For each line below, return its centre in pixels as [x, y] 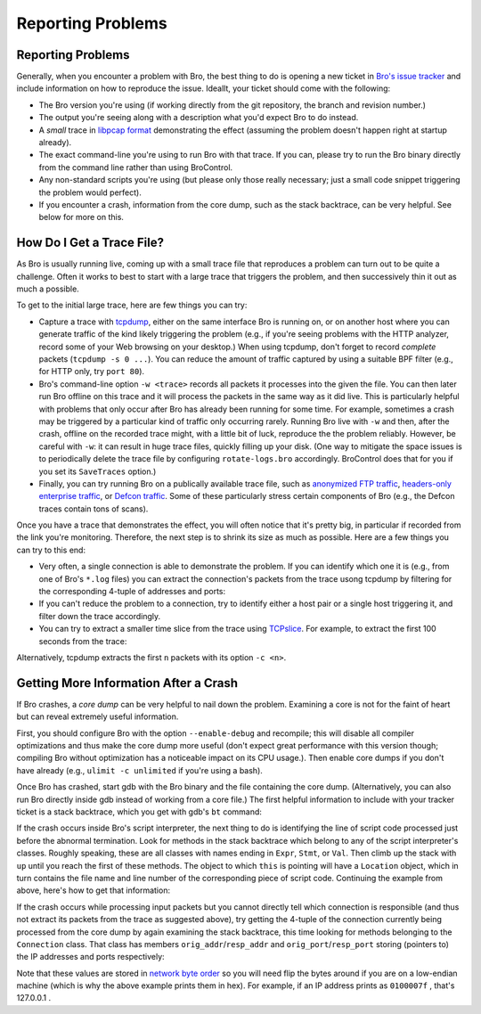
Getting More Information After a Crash [127, 683]
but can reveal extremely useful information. [98, 716]
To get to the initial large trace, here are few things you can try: [132, 305]
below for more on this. [82, 217]
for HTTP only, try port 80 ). [92, 372]
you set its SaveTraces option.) [98, 471]
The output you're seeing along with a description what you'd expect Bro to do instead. [199, 118]
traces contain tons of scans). [94, 509]
